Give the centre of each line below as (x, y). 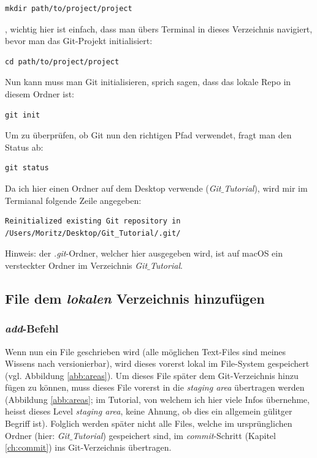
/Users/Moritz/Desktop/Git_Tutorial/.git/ (93, 233)
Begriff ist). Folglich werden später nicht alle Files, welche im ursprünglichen (149, 423)
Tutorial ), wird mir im (266, 188)
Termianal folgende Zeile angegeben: (73, 200)
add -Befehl (32, 328)
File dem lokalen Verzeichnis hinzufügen (135, 298)
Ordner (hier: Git (37, 435)
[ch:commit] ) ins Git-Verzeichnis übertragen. (88, 447)
